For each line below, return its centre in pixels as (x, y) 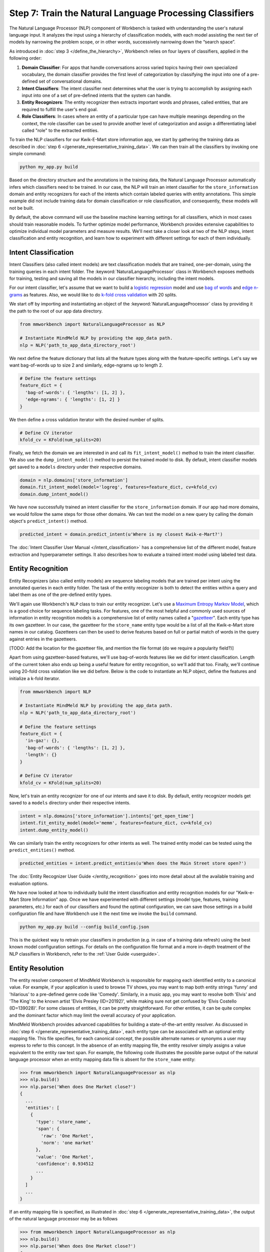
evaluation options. (29, 883)
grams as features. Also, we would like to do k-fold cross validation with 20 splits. (93, 294)
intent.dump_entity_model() (54, 830)
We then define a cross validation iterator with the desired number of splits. (87, 419)
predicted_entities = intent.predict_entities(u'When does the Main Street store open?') (133, 863)
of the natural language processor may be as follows (63, 1219)
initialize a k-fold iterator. (35, 678)
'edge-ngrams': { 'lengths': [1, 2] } (72, 400)
